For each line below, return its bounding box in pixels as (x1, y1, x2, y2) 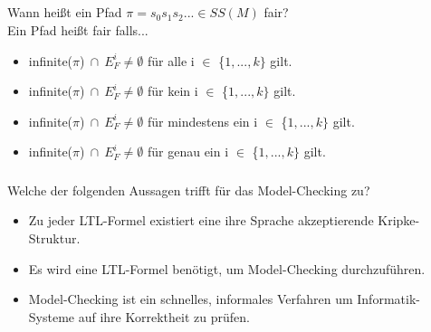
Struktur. (28, 229, 81, 248)
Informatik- (357, 289, 420, 308)
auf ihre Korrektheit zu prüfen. (78, 307, 250, 326)
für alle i (147, 51, 195, 70)
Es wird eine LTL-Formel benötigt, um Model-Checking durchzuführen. (28, 259, 426, 278)
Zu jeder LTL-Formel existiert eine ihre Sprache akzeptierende (28, 211, 374, 230)
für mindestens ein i (147, 111, 258, 130)
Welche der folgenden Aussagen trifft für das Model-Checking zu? (7, 180, 370, 199)
